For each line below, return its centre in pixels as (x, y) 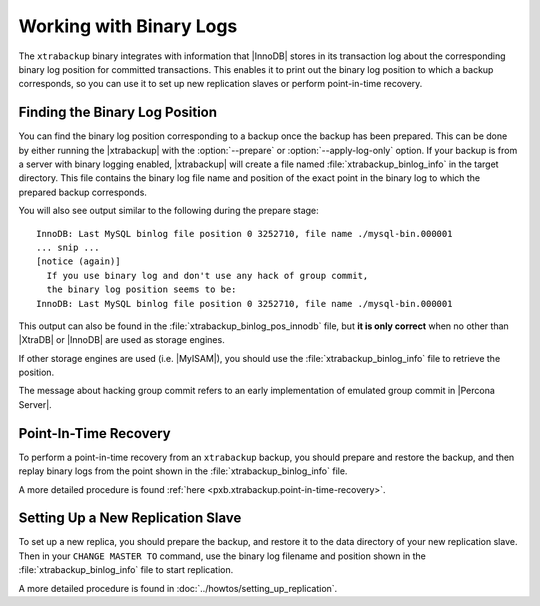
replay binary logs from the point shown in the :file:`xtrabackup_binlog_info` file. (183, 471)
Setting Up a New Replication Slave (130, 518)
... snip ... (68, 247)
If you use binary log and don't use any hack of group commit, (207, 275)
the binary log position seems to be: (141, 289)
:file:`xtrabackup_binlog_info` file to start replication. (126, 570)
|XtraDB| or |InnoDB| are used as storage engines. (121, 340)
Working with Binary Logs (128, 26)
